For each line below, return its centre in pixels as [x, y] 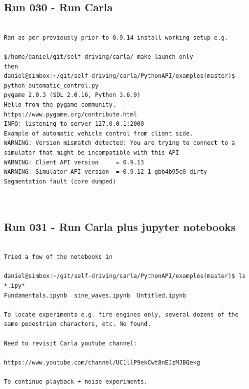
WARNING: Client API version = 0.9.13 [74, 162]
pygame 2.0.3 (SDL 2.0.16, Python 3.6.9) [72, 95]
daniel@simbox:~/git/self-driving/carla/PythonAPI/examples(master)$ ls [125, 276]
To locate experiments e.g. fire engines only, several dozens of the [121, 314]
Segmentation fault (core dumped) [60, 181]
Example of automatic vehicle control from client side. [99, 133]
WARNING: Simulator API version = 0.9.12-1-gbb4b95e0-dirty [106, 172]
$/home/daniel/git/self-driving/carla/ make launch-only [99, 57]
